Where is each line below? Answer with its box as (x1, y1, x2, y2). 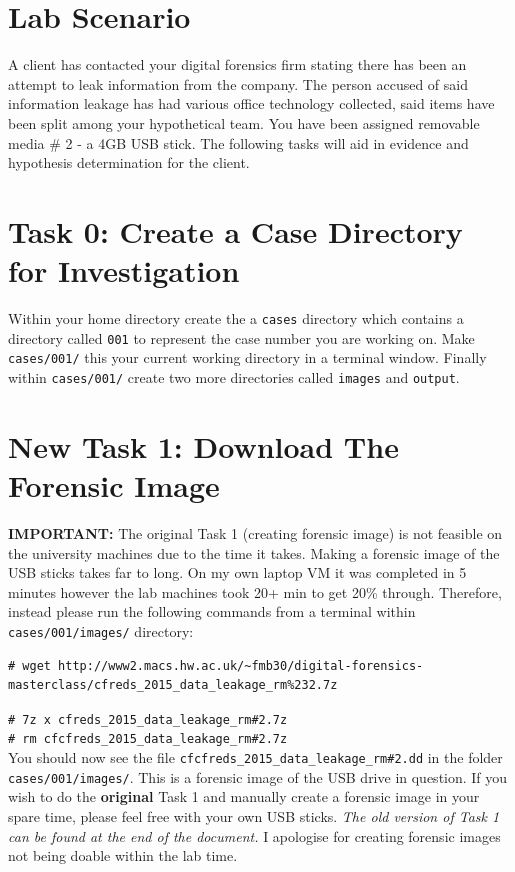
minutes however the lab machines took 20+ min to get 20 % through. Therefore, (8, 581, 502, 602)
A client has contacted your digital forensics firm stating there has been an (8, 54, 467, 75)
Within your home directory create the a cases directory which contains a (8, 308, 464, 328)
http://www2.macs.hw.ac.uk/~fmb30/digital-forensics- (58, 658, 424, 673)
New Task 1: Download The (8, 425, 399, 466)
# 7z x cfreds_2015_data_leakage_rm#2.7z (8, 712, 288, 727)
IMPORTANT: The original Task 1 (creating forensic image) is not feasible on (8, 522, 503, 543)
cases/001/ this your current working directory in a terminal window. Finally (8, 347, 487, 368)
